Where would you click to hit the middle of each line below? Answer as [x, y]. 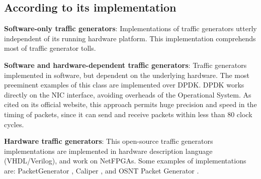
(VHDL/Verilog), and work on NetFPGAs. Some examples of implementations [125, 161]
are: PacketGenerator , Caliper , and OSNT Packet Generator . [102, 170]
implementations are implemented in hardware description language [108, 151]
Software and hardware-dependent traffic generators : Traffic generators [125, 65]
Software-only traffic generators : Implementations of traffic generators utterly [130, 28]
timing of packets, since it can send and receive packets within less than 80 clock [128, 114]
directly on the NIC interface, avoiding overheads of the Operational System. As [128, 94]
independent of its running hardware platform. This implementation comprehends [130, 38]
